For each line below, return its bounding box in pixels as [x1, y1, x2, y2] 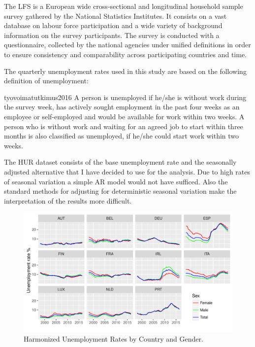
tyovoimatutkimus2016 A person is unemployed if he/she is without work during [4, 92, 247, 102]
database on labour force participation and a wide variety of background [4, 20, 223, 31]
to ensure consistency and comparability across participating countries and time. [4, 49, 247, 59]
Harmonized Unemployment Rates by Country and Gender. [24, 334, 203, 344]
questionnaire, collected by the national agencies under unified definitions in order [4, 39, 251, 50]
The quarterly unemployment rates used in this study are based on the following [4, 66, 247, 76]
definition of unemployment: [4, 75, 89, 86]
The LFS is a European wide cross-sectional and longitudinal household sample [4, 1, 243, 11]
